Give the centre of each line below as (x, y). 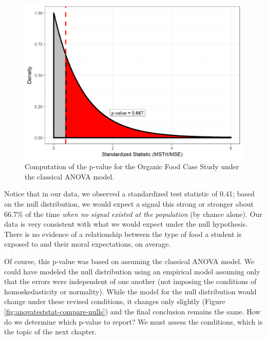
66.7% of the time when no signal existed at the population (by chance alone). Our (133, 214)
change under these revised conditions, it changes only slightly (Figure (115, 301)
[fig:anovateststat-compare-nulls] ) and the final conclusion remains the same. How (132, 311)
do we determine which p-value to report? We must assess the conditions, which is (133, 321)
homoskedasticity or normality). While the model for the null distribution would (130, 291)
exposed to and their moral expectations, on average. (88, 244)
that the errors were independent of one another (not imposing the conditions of (130, 281)
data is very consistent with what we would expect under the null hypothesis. (126, 224)
